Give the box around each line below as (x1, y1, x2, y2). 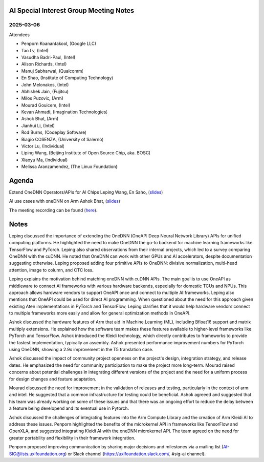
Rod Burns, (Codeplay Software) (21, 129, 87, 135)
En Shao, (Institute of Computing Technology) (21, 75, 113, 81)
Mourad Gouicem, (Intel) (21, 102, 71, 108)
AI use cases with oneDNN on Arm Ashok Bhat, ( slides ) (9, 198, 121, 204)
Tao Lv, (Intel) (21, 47, 49, 53)
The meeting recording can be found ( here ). (9, 207, 98, 213)
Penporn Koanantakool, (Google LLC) (21, 41, 96, 46)
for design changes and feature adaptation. (9, 376, 96, 382)
